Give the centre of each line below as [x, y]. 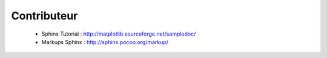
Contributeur [45, 16]
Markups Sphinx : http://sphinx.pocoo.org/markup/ [105, 42]
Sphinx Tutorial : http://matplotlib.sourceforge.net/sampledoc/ [119, 34]
